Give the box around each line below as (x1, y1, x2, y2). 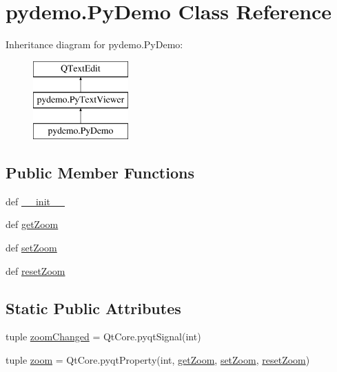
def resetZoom (6, 263, 65, 278)
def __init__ (6, 194, 65, 208)
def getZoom (6, 217, 59, 231)
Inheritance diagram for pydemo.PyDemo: (6, 37, 183, 52)
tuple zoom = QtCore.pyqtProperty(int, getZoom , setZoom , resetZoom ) (6, 353, 310, 367)
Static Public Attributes (6, 297, 181, 318)
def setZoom (6, 240, 57, 255)
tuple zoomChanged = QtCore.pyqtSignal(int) (6, 329, 201, 344)
